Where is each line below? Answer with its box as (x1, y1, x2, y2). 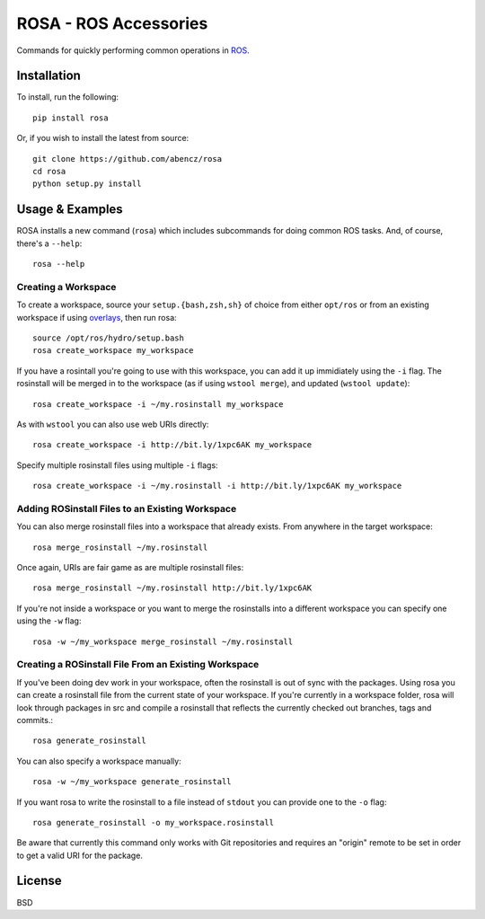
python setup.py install (32, 179, 142, 189)
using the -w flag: (16, 615, 82, 626)
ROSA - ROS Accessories (16, 13, 208, 33)
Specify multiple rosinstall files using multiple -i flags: (16, 459, 219, 471)
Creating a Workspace (16, 280, 117, 293)
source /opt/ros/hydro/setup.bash (32, 333, 184, 343)
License (16, 873, 62, 888)
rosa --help (32, 259, 85, 270)
